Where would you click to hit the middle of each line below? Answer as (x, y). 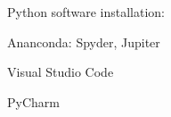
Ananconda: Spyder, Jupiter (84, 42)
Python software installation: (86, 12)
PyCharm (33, 101)
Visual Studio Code (61, 72)
